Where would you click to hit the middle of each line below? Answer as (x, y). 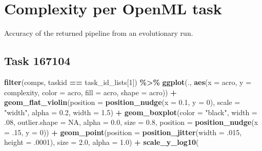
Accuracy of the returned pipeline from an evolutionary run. (99, 33)
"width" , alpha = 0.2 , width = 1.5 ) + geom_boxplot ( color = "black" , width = (131, 112)
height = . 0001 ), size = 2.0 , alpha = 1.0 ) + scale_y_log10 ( (102, 142)
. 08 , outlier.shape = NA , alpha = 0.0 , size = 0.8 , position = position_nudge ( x (131, 122)
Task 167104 (37, 61)
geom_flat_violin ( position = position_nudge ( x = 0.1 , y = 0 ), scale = (122, 102)
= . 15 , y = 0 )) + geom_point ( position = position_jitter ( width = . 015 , (123, 132)
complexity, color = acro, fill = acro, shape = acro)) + (90, 92)
